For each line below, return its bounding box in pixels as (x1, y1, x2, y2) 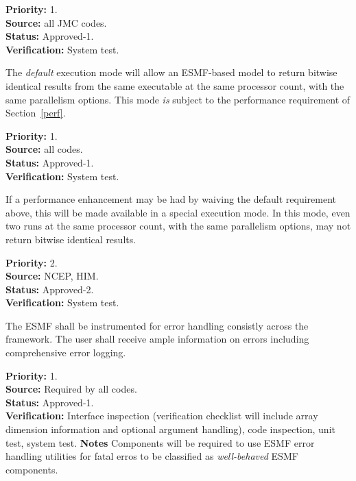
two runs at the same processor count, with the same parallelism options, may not (5, 219, 351, 233)
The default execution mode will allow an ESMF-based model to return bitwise (5, 65, 337, 79)
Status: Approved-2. (5, 282, 94, 296)
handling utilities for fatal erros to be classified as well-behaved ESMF (5, 449, 298, 463)
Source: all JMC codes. (5, 15, 107, 29)
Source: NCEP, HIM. (5, 269, 99, 283)
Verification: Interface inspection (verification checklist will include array (5, 408, 318, 423)
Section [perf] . (5, 106, 66, 120)
